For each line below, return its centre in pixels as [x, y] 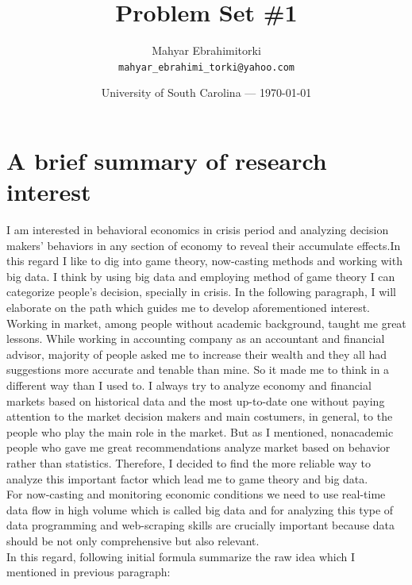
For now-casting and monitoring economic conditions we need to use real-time [196, 494]
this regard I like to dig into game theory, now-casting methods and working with [204, 261]
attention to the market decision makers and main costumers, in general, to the [200, 416]
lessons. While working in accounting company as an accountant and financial [196, 339]
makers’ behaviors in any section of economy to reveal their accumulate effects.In [204, 245]
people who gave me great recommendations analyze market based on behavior [198, 447]
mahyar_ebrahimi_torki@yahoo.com [206, 67]
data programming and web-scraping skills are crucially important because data [201, 525]
